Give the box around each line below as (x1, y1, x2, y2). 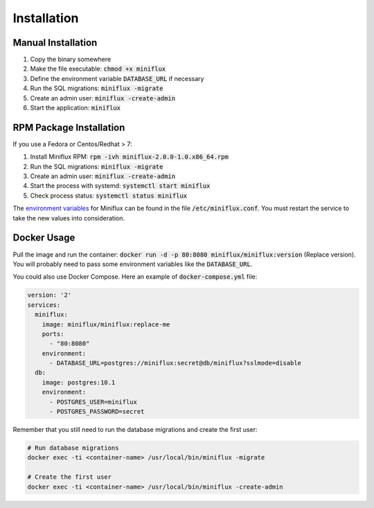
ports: (42, 330, 64, 338)
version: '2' (27, 291, 72, 299)
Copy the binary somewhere (30, 55, 112, 64)
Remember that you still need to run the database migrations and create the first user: (12, 426, 258, 433)
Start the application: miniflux (30, 104, 121, 112)
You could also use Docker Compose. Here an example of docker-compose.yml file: (12, 272, 258, 281)
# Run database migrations (27, 444, 119, 452)
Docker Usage (12, 232, 75, 244)
